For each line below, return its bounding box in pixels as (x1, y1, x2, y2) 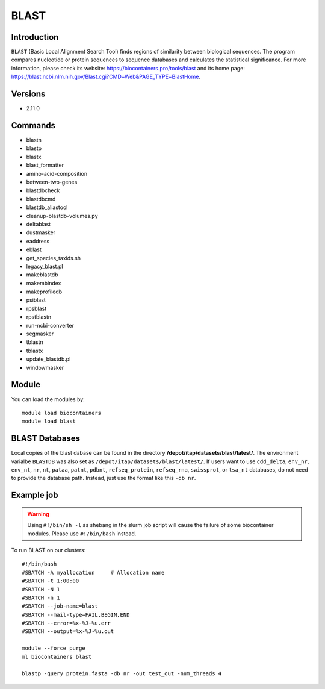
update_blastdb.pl (26, 355, 71, 363)
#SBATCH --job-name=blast (22, 603, 99, 609)
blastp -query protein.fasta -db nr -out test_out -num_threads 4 (22, 670, 222, 677)
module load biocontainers (22, 410, 102, 416)
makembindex (26, 279, 61, 287)
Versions (11, 89, 46, 99)
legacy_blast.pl (26, 263, 63, 270)
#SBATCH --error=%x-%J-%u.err (22, 620, 111, 626)
